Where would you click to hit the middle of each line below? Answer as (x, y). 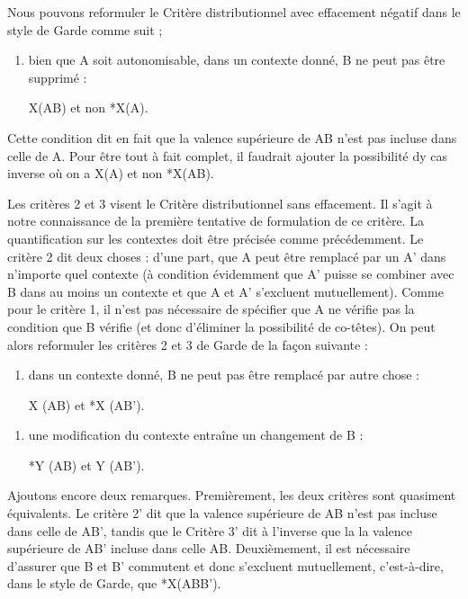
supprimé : (58, 77)
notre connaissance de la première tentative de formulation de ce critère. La (216, 221)
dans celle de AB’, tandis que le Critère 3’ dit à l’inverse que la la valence (210, 530)
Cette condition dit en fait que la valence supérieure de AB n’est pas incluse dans (232, 137)
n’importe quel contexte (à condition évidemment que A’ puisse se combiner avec (231, 274)
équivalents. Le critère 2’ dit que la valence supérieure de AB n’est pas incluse (222, 513)
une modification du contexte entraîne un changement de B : (196, 435)
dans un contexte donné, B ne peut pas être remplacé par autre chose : (224, 375)
